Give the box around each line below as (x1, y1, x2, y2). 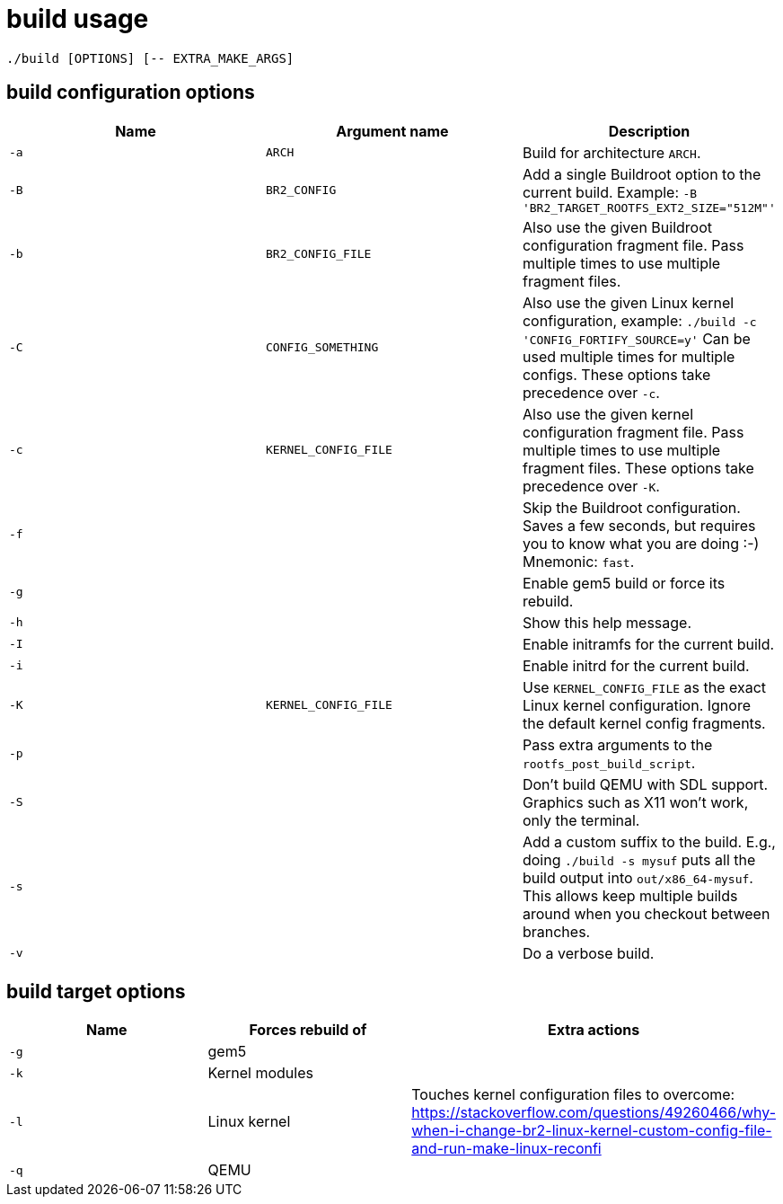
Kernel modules (207, 1064, 313, 1083)
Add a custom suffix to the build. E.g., (522, 832, 776, 851)
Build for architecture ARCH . (522, 143, 701, 162)
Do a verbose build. (522, 943, 655, 962)
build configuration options (6, 81, 255, 104)
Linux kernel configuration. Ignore (522, 695, 751, 714)
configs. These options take (522, 365, 711, 384)
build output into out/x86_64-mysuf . (522, 868, 753, 887)
